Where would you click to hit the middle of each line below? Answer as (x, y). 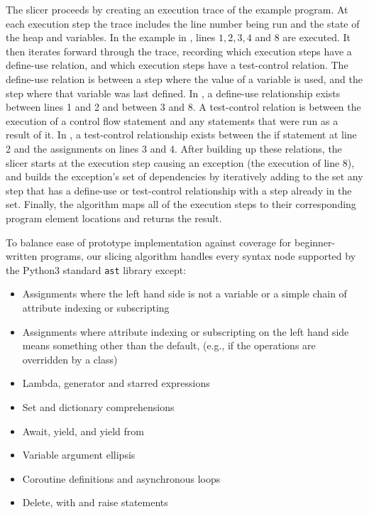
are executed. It (316, 37)
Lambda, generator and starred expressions (116, 383)
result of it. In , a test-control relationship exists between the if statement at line (181, 135)
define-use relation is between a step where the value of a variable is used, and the (184, 78)
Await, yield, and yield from (83, 431)
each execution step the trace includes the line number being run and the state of (183, 23)
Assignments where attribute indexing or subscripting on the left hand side (186, 331)
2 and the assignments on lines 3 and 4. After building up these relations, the (174, 148)
